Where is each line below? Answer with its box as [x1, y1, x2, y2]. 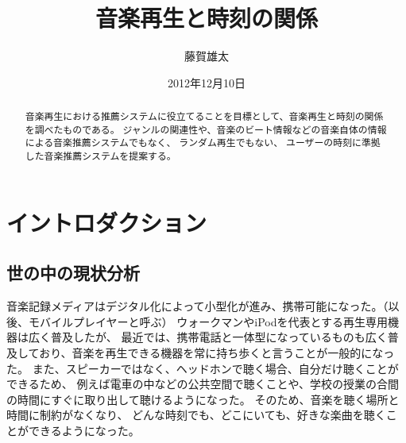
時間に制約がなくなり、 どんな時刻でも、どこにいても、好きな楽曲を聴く [6, 406, 386, 423]
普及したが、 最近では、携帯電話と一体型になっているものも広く [50, 329, 388, 345]
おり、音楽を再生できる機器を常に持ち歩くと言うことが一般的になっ [39, 344, 395, 360]
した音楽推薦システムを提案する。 [25, 149, 176, 163]
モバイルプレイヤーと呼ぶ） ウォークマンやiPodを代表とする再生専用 [28, 313, 389, 329]
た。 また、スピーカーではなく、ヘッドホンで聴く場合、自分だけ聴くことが [6, 360, 399, 376]
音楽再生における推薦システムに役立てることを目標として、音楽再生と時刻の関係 [25, 110, 384, 123]
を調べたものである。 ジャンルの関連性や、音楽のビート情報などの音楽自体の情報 [25, 122, 387, 136]
